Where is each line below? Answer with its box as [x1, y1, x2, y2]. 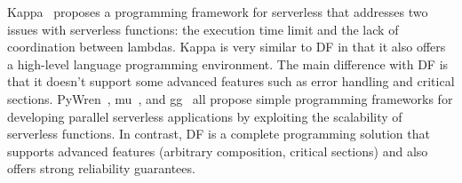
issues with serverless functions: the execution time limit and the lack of [7, 20, 399, 38]
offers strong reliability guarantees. [7, 159, 195, 178]
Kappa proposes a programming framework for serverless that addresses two [7, 3, 428, 20]
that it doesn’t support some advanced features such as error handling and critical [7, 72, 455, 91]
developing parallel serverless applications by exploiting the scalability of [7, 107, 402, 125]
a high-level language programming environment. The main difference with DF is [7, 54, 449, 73]
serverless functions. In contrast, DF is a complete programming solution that [7, 124, 430, 143]
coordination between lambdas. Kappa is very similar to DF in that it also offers [7, 37, 446, 56]
